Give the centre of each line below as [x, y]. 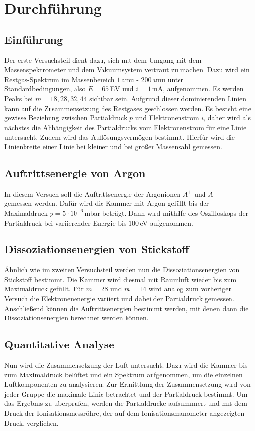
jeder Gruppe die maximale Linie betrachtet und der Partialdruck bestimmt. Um [126, 393]
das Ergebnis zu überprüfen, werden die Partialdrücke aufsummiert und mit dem [126, 403]
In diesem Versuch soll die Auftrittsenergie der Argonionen [93, 193]
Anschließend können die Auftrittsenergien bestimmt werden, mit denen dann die [127, 308]
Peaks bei [19, 98]
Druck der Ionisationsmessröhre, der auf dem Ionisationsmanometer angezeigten [125, 413]
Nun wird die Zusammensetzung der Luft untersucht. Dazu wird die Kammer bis [126, 365]
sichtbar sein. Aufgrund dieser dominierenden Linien [168, 98]
